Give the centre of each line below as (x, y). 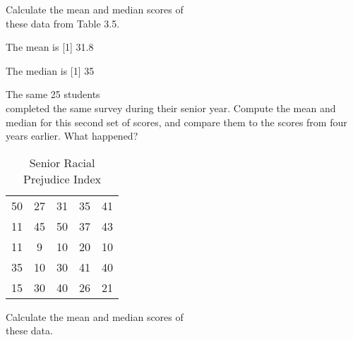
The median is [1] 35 (50, 70)
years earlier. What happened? (72, 136)
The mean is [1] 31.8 (50, 47)
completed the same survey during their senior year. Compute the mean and (171, 108)
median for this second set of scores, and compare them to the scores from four (176, 122)
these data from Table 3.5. (63, 23)
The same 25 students (53, 94)
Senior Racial (62, 162)
